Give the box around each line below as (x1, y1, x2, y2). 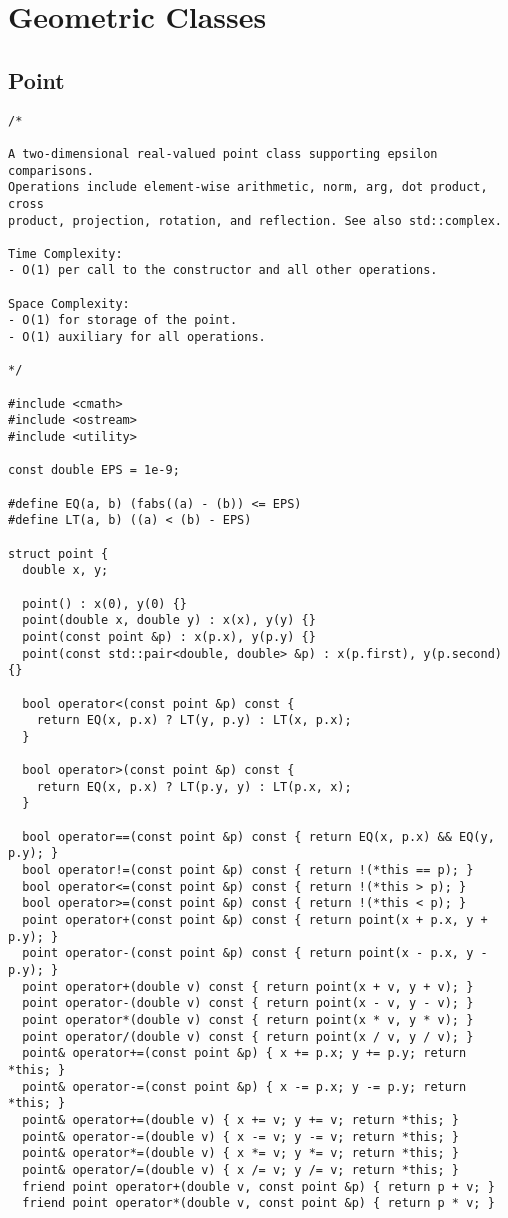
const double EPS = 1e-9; (8, 463, 180, 478)
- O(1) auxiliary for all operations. (8, 330, 266, 345)
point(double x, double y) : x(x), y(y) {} (22, 613, 316, 628)
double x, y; (22, 563, 109, 578)
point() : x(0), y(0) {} (22, 596, 187, 611)
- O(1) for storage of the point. (8, 313, 238, 328)
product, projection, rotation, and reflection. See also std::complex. (8, 213, 502, 228)
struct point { (8, 546, 109, 561)
